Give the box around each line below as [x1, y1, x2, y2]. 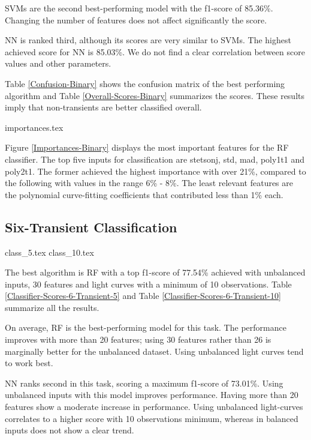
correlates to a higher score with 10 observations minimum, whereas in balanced [5, 412, 298, 424]
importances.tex [5, 121, 64, 133]
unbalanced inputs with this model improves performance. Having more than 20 [5, 388, 298, 401]
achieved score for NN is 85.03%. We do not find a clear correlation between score [5, 45, 305, 58]
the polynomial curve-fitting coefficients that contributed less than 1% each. [5, 188, 283, 200]
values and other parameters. [5, 57, 111, 70]
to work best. [5, 357, 53, 369]
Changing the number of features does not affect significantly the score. [5, 13, 267, 26]
